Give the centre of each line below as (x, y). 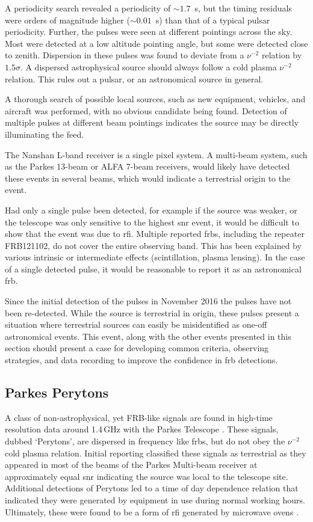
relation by (282, 55)
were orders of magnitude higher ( (67, 20)
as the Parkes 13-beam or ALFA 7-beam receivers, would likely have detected (147, 166)
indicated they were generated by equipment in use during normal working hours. (155, 499)
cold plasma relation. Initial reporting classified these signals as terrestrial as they (156, 453)
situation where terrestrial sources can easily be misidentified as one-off (136, 324)
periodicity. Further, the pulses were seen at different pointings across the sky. (149, 32)
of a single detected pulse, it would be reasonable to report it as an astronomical (153, 269)
